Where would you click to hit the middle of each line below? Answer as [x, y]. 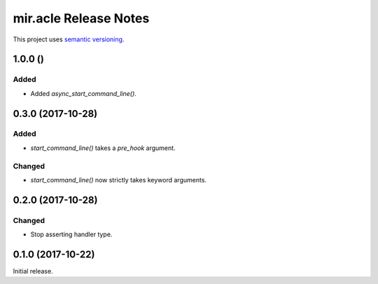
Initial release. [33, 271]
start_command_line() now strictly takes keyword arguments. [118, 180]
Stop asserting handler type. [71, 234]
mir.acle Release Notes [81, 18]
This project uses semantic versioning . [69, 39]
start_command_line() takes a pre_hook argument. [103, 148]
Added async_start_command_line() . [83, 93]
